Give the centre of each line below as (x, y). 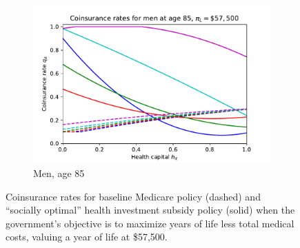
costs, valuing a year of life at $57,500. (87, 237)
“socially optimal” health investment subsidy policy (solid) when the (150, 210)
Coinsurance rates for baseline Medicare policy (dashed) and (133, 196)
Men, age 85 (59, 173)
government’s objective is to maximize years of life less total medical (150, 223)
